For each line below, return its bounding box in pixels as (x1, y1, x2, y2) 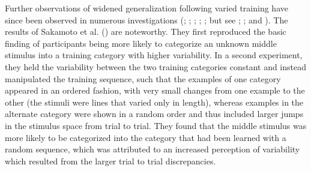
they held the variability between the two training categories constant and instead (5, 60, 307, 73)
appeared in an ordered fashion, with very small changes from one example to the (5, 84, 305, 97)
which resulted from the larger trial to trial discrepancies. (5, 154, 216, 167)
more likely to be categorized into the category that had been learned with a (5, 131, 286, 143)
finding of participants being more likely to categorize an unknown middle (5, 37, 277, 49)
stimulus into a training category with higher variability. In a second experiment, (5, 49, 303, 61)
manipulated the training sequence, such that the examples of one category (5, 72, 281, 85)
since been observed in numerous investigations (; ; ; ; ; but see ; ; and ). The (5, 13, 288, 26)
